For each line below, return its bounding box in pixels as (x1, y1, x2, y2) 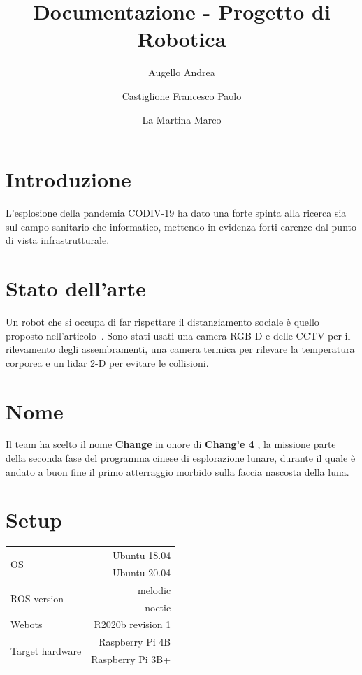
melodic (138, 582, 171, 597)
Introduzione (6, 165, 131, 194)
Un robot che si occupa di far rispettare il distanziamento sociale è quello (6, 314, 319, 328)
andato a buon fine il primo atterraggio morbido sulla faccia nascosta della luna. (6, 464, 349, 479)
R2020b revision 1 (94, 617, 171, 632)
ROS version (10, 591, 64, 606)
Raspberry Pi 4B (99, 634, 171, 649)
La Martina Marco (142, 112, 222, 126)
